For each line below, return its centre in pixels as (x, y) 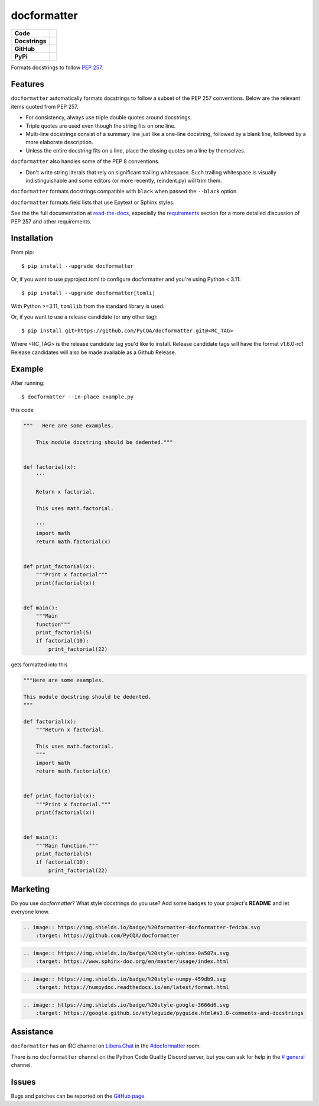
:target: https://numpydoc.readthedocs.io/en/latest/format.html (132, 987)
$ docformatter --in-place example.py (78, 397)
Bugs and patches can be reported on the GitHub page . (78, 1096)
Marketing (30, 889)
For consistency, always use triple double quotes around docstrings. (109, 118)
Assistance (32, 1032)
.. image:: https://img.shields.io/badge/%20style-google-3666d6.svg (126, 1005)
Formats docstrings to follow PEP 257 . (57, 67)
